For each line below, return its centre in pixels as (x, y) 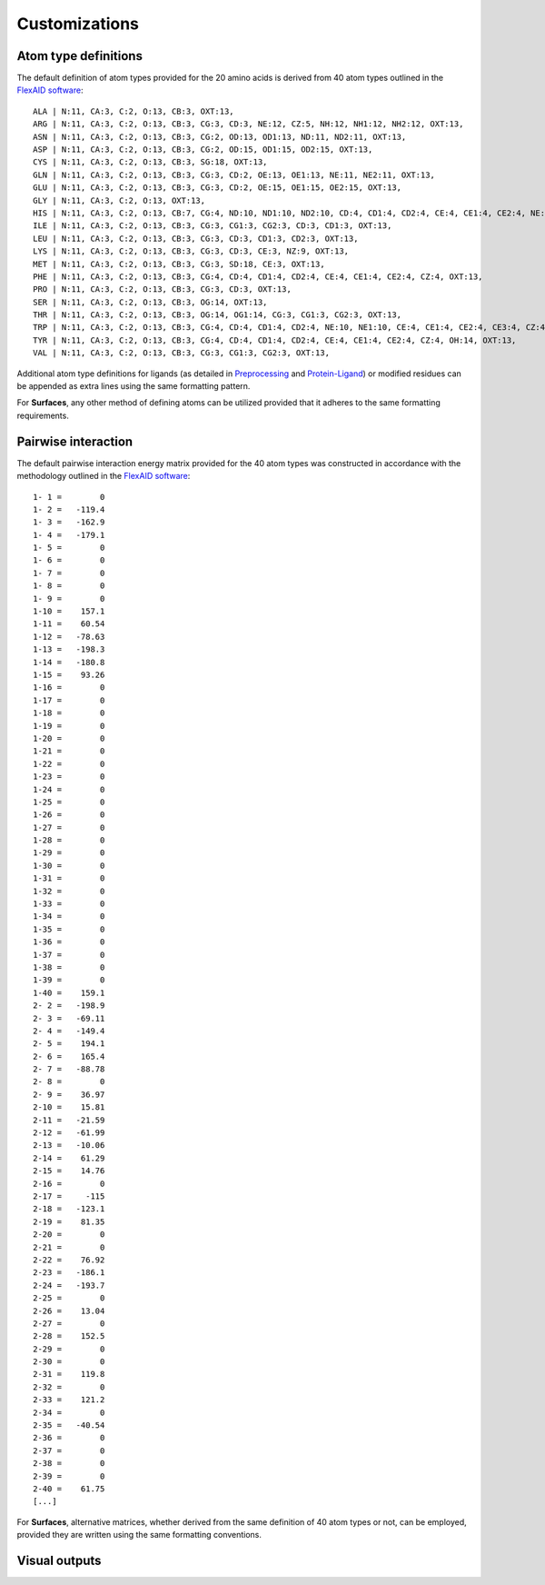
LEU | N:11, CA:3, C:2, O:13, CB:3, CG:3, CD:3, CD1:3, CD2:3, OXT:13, (196, 238)
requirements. (43, 415)
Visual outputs (59, 1560)
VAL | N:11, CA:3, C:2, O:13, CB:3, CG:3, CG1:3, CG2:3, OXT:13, (182, 353)
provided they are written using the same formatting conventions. (139, 1535)
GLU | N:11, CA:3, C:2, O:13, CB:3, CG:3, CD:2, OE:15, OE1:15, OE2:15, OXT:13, (218, 188)
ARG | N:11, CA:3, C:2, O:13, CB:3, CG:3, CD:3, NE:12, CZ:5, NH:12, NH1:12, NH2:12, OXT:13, (248, 124)
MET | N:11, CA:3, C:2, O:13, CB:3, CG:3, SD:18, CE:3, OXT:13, (179, 264)
